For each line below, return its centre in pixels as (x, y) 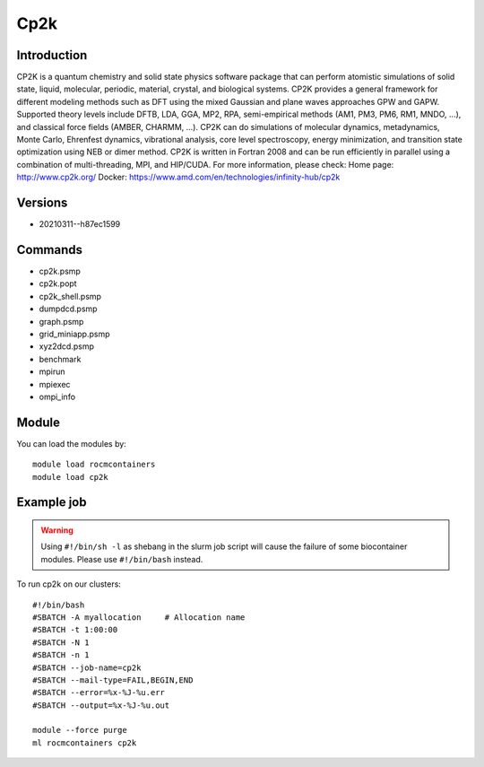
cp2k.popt (58, 283)
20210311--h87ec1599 (80, 224)
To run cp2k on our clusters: (69, 584)
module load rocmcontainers (94, 465)
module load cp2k (70, 477)
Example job (52, 502)
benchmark (60, 359)
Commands (50, 250)
